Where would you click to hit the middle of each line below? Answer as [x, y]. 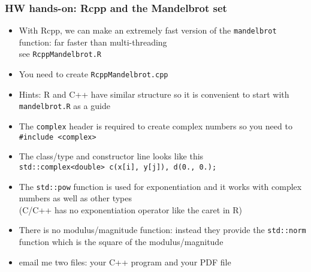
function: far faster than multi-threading [93, 42]
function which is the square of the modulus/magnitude [121, 242]
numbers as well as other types [75, 198]
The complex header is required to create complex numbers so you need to [155, 126]
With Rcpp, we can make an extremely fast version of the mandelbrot [148, 30]
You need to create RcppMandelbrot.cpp [93, 74]
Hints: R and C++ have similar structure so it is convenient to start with [154, 94]
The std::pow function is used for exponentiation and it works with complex [160, 186]
